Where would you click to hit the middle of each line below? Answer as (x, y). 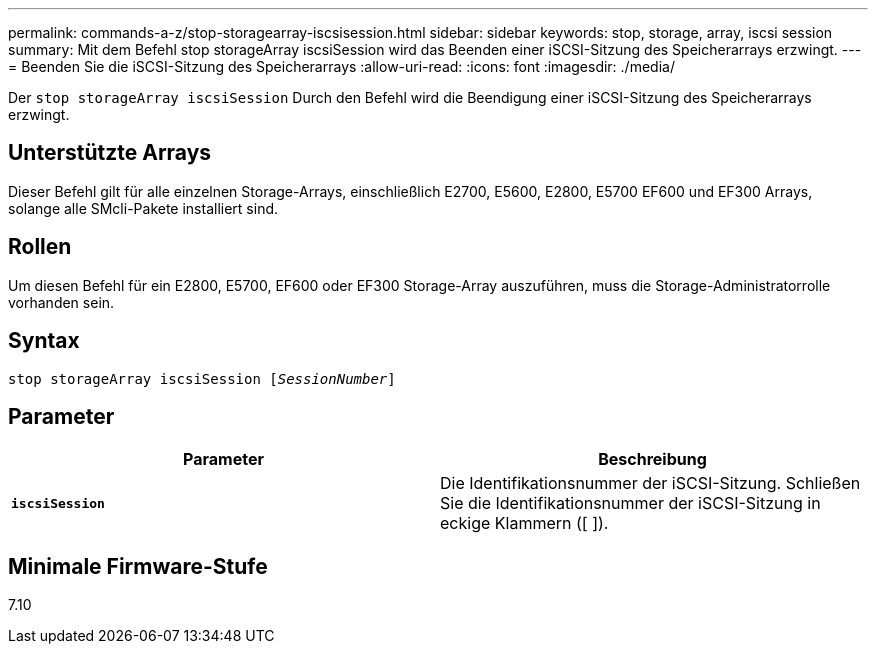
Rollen (40, 247)
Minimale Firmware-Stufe (138, 566)
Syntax (44, 341)
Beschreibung (652, 459)
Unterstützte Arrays (110, 153)
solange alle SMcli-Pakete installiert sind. (143, 208)
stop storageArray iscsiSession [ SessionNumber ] (202, 378)
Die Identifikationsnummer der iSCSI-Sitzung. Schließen (650, 483)
